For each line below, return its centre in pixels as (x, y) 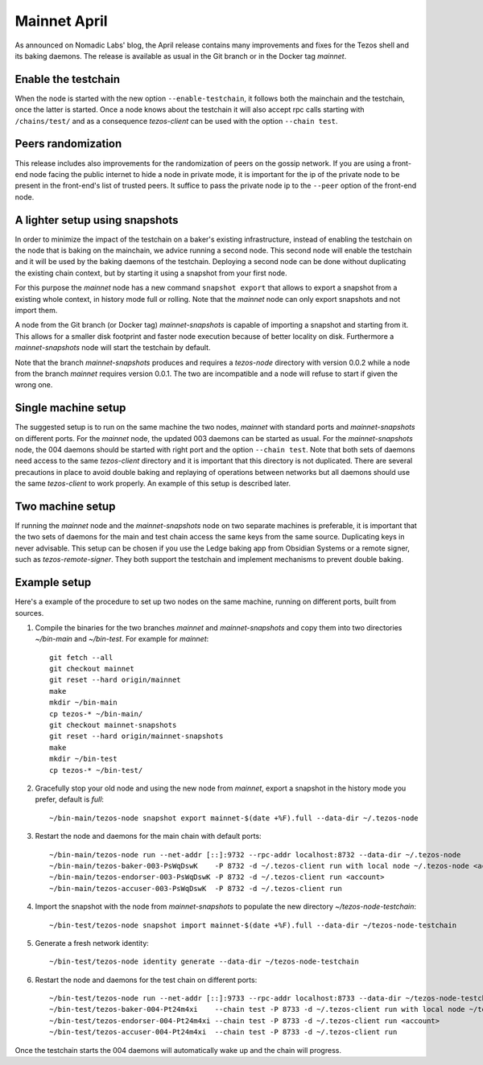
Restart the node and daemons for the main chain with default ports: (148, 836)
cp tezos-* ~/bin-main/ (96, 714)
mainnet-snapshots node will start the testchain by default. (113, 348)
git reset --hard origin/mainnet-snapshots (136, 736)
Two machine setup (65, 506)
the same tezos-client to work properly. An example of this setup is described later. (153, 484)
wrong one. (34, 385)
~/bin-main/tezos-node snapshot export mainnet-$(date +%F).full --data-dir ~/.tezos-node (234, 818)
